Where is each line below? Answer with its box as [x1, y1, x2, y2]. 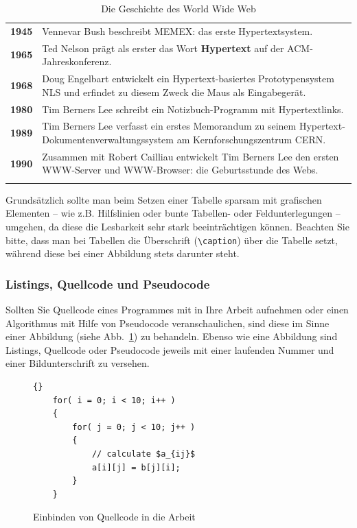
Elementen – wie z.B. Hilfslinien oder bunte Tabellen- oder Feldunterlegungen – [5, 206, 341, 220]
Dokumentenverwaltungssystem [42, 132, 174, 146]
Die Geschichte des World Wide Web [101, 1, 256, 15]
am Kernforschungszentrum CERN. [176, 132, 326, 146]
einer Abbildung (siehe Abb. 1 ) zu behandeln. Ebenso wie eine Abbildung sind [5, 329, 338, 344]
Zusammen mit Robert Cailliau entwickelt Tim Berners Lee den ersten [42, 149, 339, 163]
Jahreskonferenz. [42, 54, 112, 69]
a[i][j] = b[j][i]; [91, 462, 181, 472]
